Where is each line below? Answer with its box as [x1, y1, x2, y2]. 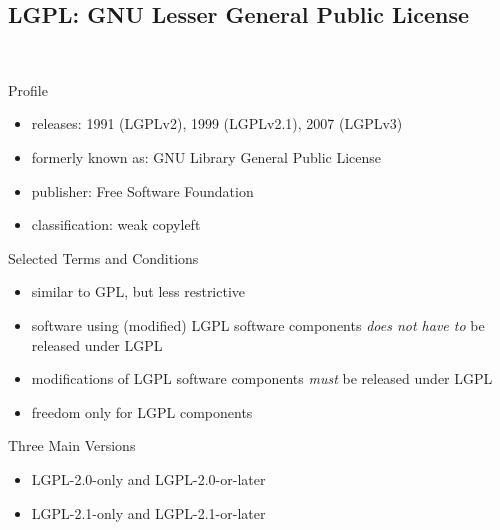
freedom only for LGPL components [31, 401, 253, 422]
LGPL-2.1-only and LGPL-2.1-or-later [31, 502, 266, 523]
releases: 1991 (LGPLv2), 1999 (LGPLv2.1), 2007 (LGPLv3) [31, 113, 403, 134]
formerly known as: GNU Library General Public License [31, 146, 381, 167]
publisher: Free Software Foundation [31, 180, 254, 201]
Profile [8, 79, 48, 100]
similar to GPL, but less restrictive [31, 281, 246, 302]
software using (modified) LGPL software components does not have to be [31, 314, 485, 335]
